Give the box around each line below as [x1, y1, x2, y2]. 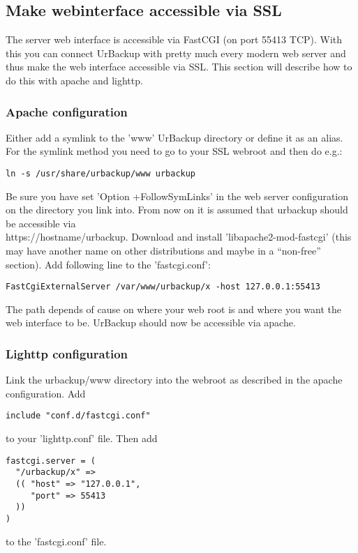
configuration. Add [6, 386, 86, 400]
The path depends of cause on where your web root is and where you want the [6, 301, 342, 316]
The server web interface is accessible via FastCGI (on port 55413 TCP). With [6, 32, 343, 47]
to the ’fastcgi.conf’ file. [6, 533, 107, 548]
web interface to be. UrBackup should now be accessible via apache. [6, 315, 296, 330]
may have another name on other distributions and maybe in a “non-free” [6, 243, 321, 258]
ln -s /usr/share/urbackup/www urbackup [6, 168, 196, 179]
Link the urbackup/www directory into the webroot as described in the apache [6, 372, 343, 387]
